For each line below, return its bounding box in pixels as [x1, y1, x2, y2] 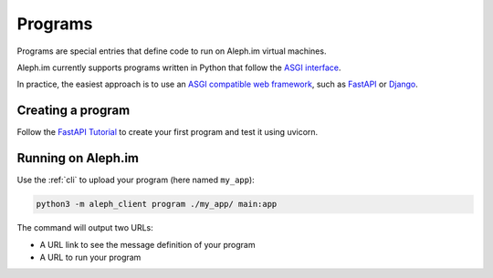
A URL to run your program [39, 252, 142, 263]
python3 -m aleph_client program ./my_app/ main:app [36, 199, 278, 210]
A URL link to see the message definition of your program [39, 239, 256, 250]
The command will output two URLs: [16, 222, 154, 233]
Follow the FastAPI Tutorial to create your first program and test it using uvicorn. [16, 127, 319, 138]
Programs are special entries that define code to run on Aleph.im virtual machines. [16, 46, 327, 57]
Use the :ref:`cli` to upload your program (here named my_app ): [16, 174, 255, 186]
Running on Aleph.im [16, 150, 140, 166]
